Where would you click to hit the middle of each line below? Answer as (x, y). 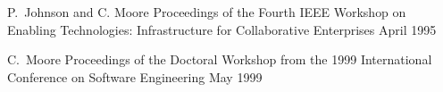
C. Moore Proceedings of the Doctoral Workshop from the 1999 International (220, 59)
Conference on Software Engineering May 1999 (135, 76)
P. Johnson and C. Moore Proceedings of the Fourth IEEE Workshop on (207, 12)
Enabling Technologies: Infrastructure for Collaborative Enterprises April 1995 (222, 29)
